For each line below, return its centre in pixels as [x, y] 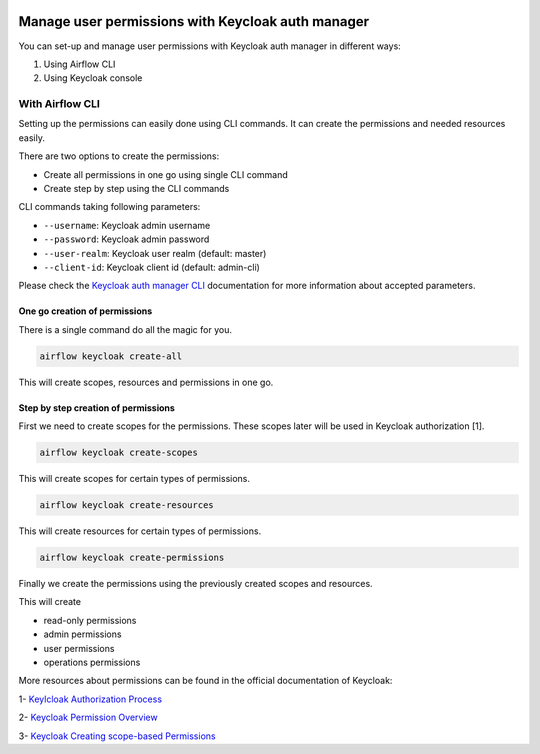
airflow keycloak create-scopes [119, 453]
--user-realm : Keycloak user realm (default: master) [155, 253]
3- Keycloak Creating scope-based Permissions [117, 736]
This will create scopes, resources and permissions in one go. [146, 382]
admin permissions [82, 634]
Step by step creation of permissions [96, 407]
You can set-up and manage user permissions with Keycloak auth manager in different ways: [210, 46]
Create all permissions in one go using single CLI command [166, 174]
